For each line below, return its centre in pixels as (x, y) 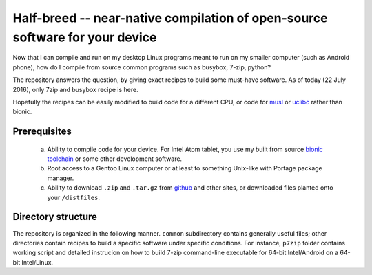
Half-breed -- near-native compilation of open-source (170, 18)
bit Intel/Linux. (33, 262)
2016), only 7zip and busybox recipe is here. (76, 89)
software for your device (85, 37)
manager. (61, 178)
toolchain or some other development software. (115, 159)
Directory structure (55, 217)
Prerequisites (42, 132)
